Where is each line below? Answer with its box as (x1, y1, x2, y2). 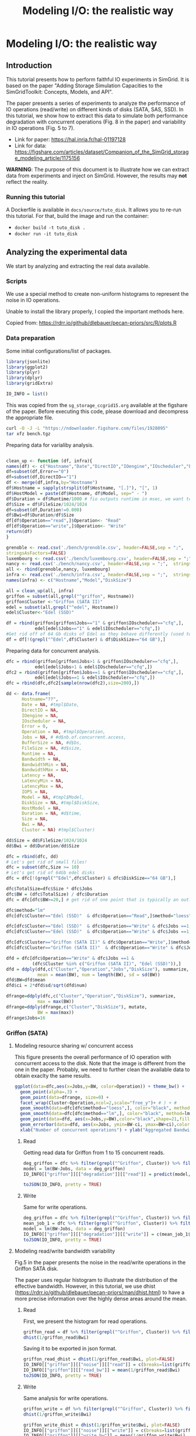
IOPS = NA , (21, 789, 48, 795)
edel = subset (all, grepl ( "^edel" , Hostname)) (6, 604, 118, 610)
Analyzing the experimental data (6, 247, 127, 257)
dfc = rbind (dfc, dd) (6, 853, 59, 859)
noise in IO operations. (6, 297, 60, 304)
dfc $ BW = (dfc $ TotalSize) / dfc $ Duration (6, 891, 108, 897)
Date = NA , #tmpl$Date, (21, 702, 80, 707)
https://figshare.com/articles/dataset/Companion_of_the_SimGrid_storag (14, 148, 189, 155)
